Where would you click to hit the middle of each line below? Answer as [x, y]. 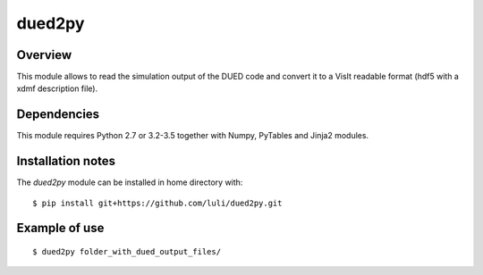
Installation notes [66, 161]
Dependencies [58, 115]
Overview [44, 55]
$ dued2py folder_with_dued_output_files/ [127, 252]
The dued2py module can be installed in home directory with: [130, 182]
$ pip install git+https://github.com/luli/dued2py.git [157, 203]
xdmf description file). [57, 88]
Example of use [60, 228]
